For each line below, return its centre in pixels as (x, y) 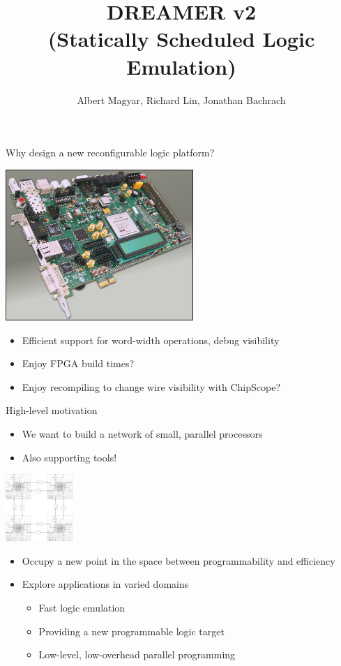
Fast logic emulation (82, 607)
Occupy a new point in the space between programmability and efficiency (179, 560)
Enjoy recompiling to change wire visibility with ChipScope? (151, 386)
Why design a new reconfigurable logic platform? (110, 153)
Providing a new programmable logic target (131, 631)
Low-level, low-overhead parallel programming (137, 654)
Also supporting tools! (69, 457)
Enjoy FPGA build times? (78, 363)
